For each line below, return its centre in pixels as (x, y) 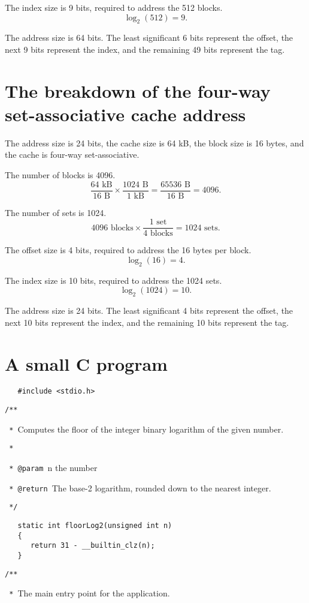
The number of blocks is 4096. (60, 175)
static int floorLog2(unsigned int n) (95, 526)
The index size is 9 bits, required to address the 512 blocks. (114, 7)
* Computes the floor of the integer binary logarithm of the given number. (146, 429)
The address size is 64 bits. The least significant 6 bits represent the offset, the (149, 37)
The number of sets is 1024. (56, 212)
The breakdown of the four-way (138, 90)
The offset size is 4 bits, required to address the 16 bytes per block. (128, 250)
